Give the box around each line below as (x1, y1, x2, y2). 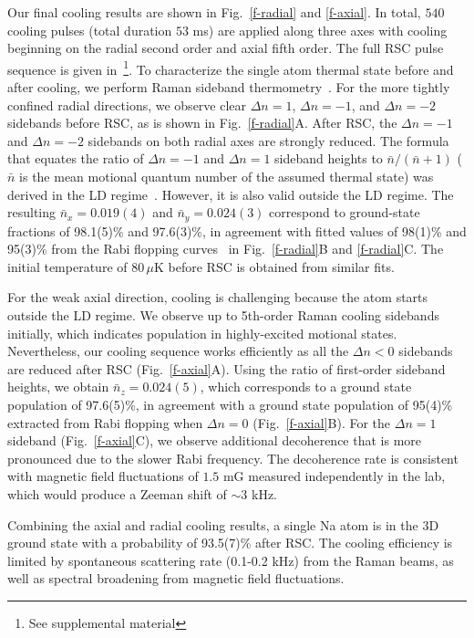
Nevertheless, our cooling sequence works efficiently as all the (7, 341, 349, 361)
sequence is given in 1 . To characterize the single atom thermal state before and (7, 57, 454, 78)
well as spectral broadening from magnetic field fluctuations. (7, 569, 345, 588)
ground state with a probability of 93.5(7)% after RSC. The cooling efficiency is (7, 533, 453, 552)
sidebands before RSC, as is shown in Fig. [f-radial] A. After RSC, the (7, 113, 397, 132)
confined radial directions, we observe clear (7, 95, 247, 114)
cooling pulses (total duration (7, 20, 172, 39)
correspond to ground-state (269, 203, 420, 222)
